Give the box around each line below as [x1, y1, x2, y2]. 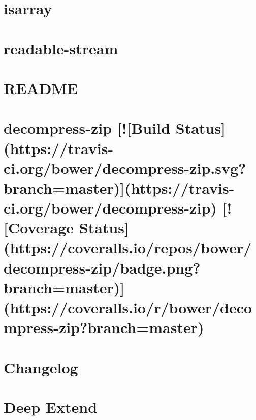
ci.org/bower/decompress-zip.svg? [4, 157, 246, 178]
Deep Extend [4, 396, 98, 417]
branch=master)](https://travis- [4, 177, 235, 198]
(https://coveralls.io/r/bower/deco [4, 297, 252, 317]
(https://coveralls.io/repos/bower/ [4, 237, 252, 258]
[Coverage [4, 217, 74, 238]
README [4, 77, 78, 98]
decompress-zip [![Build [4, 117, 171, 138]
